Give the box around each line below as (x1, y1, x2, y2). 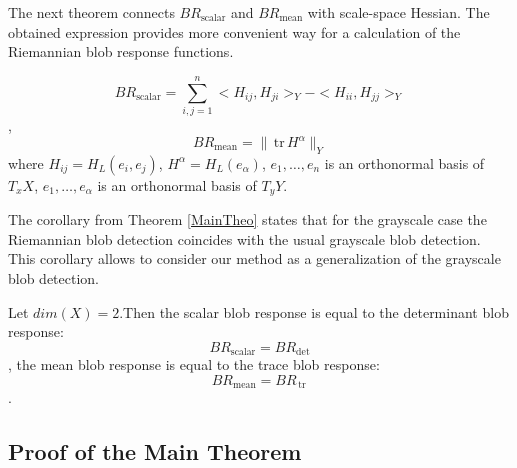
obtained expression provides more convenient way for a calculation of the (8, 21, 461, 42)
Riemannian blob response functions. (8, 41, 234, 62)
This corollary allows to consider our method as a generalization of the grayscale (8, 248, 501, 269)
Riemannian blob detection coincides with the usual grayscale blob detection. (8, 228, 481, 249)
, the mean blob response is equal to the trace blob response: (8, 354, 380, 375)
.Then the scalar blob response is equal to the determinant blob (119, 301, 509, 322)
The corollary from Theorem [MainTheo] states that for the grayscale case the (8, 209, 487, 230)
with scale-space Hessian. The (307, 2, 490, 22)
